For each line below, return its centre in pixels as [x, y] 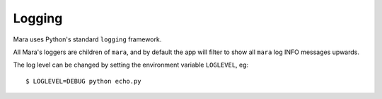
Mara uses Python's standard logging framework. [87, 39]
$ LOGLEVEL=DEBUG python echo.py [83, 81]
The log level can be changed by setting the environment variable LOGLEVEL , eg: [131, 65]
